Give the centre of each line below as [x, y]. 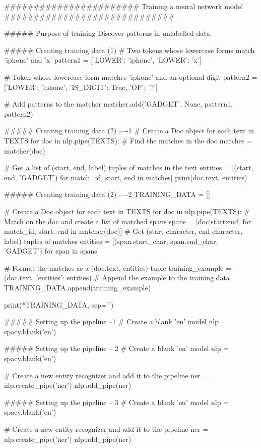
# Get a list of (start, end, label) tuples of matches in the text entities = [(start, [129, 167]
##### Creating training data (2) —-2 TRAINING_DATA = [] [107, 194]
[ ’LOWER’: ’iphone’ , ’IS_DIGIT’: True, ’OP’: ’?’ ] [81, 87]
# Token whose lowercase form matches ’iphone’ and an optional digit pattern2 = [131, 77]
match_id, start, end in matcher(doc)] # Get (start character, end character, [123, 231]
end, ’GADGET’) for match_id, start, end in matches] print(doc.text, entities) [126, 177]
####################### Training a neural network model [124, 6]
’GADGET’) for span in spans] [52, 251]
